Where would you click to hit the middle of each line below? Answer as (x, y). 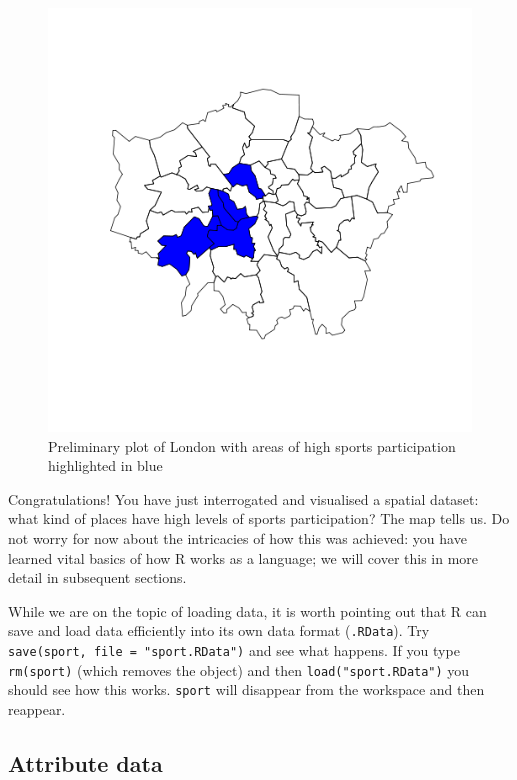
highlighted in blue (105, 465)
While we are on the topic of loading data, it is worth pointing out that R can (247, 610)
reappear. (37, 708)
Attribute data (85, 762)
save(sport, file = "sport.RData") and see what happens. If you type (234, 650)
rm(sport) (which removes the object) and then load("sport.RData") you (239, 669)
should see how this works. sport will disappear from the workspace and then (246, 689)
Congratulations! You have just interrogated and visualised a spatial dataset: (243, 498)
